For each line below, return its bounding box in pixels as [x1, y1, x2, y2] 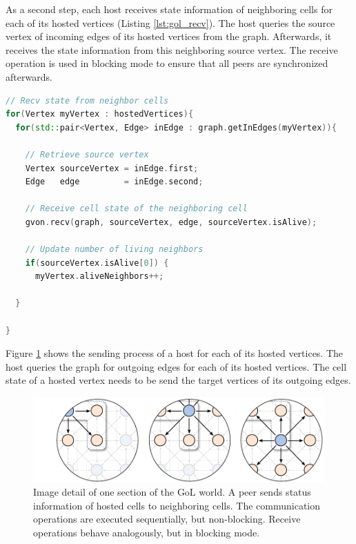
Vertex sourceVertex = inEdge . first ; [25, 163, 199, 173]
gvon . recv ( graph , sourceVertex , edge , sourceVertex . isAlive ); [25, 217, 317, 227]
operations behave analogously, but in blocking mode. [33, 525, 260, 539]
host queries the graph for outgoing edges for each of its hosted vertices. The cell [6, 359, 347, 373]
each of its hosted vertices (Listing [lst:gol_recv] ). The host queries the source [6, 15, 335, 30]
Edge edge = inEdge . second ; [25, 177, 204, 187]
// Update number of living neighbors [25, 244, 204, 255]
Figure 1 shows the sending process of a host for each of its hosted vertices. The [6, 346, 344, 360]
